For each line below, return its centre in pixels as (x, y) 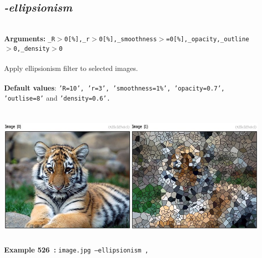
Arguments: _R (30, 38)
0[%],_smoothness (128, 39)
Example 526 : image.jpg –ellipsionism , (76, 250)
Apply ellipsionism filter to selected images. (71, 68)
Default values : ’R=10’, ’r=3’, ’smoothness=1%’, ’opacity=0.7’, (114, 87)
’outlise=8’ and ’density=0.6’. (57, 97)
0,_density (31, 49)
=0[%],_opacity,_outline (208, 39)
